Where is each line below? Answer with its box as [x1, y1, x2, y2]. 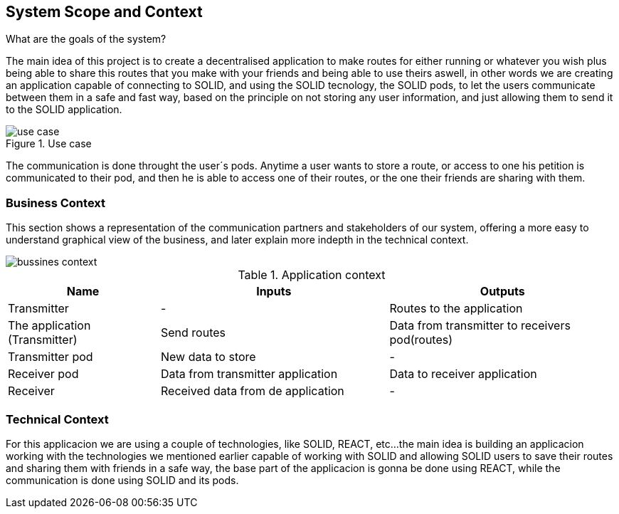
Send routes [161, 325, 226, 340]
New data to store [161, 350, 256, 364]
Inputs [256, 284, 292, 299]
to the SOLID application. [6, 103, 122, 116]
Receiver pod [8, 367, 79, 382]
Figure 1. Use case [6, 137, 92, 150]
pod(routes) [389, 332, 453, 347]
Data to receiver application [389, 367, 537, 382]
